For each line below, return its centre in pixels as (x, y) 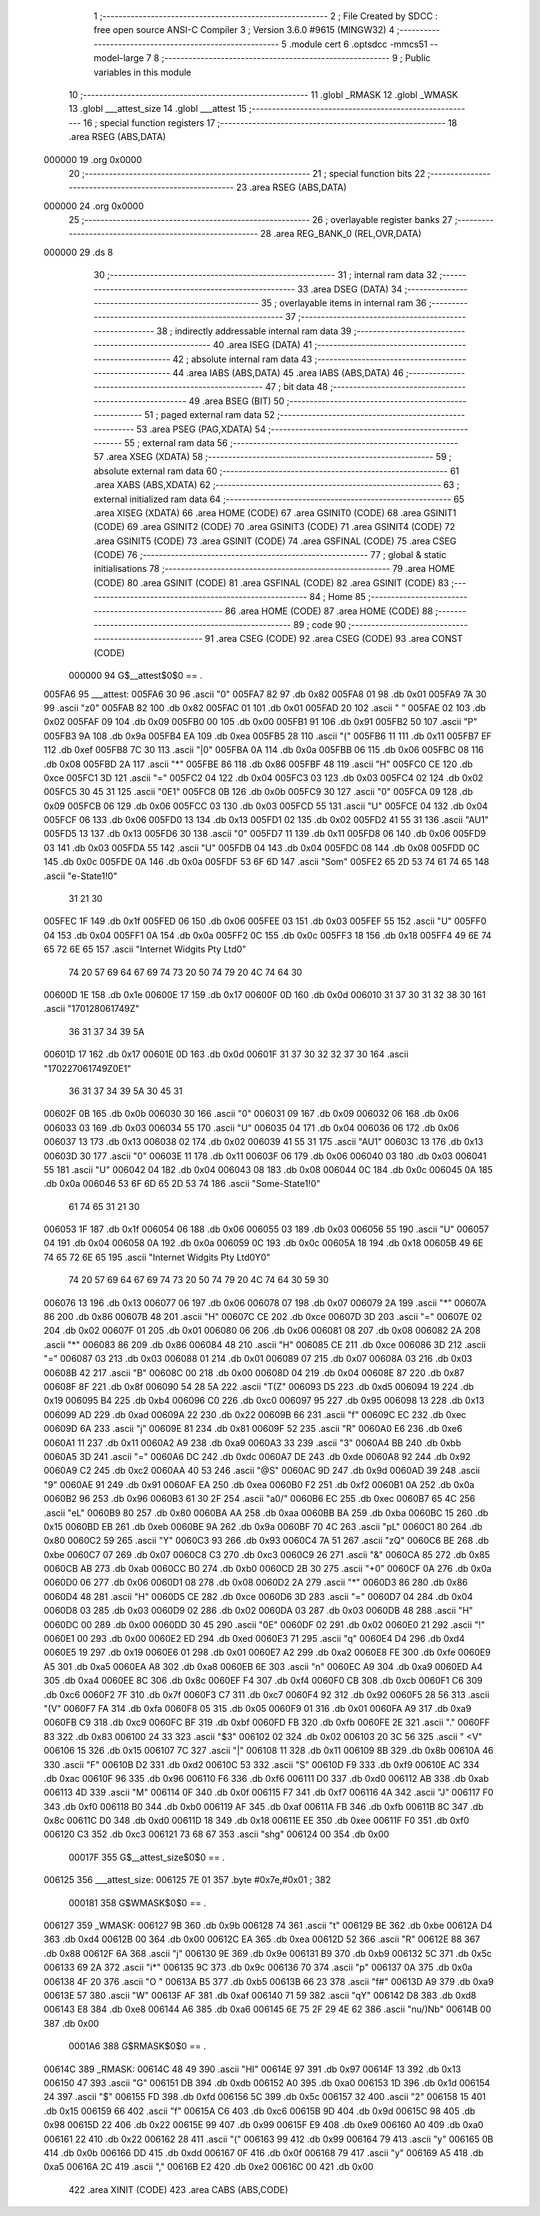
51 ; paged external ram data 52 (209, 415)
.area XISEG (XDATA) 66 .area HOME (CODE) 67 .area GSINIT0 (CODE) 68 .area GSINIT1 (275, 512)
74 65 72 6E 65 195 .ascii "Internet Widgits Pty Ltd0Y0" (157, 1257)
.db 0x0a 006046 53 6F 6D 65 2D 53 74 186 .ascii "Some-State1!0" (182, 1184)
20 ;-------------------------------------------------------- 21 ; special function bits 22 (247, 173)
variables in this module (142, 72)
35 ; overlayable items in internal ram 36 (343, 303)
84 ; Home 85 (338, 597)
